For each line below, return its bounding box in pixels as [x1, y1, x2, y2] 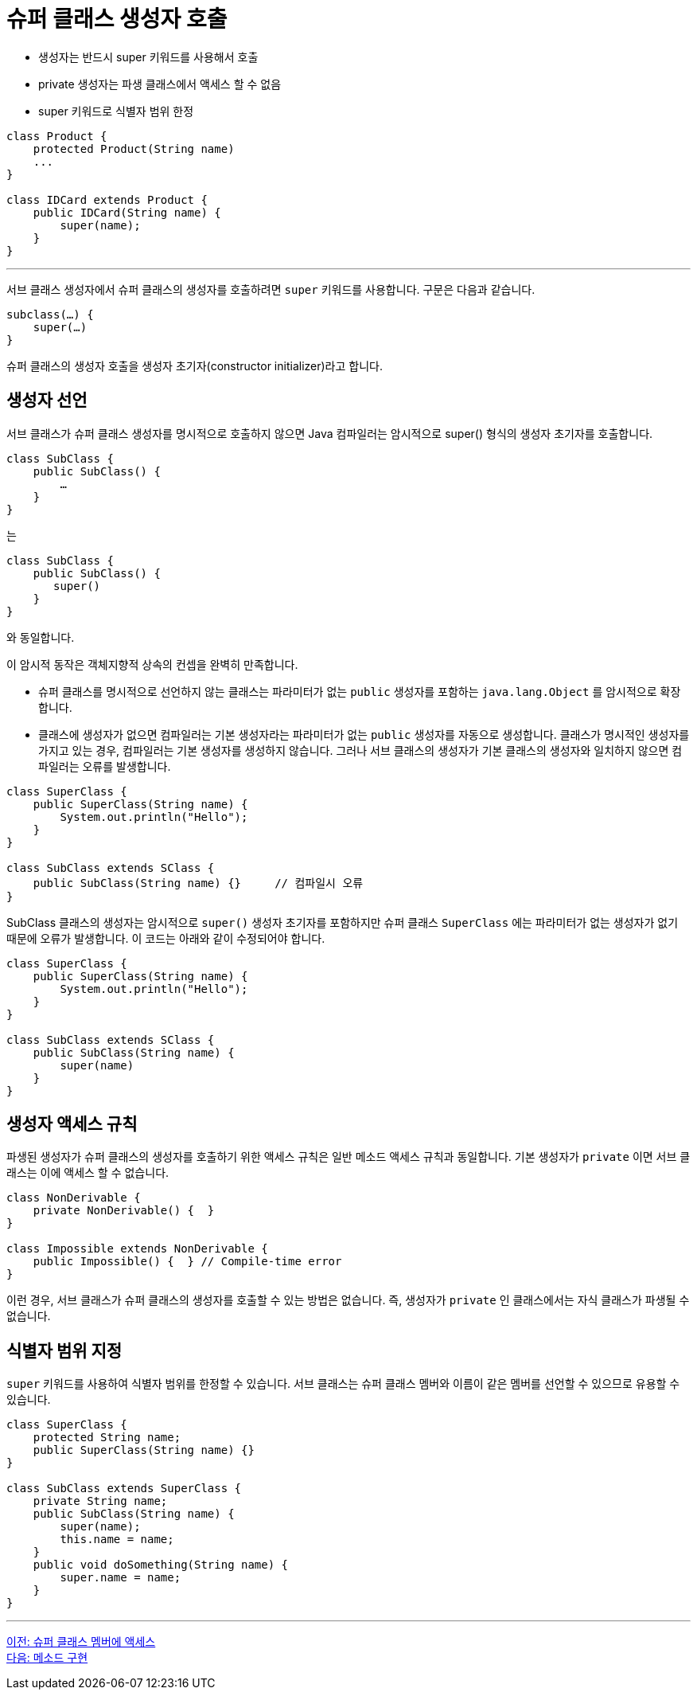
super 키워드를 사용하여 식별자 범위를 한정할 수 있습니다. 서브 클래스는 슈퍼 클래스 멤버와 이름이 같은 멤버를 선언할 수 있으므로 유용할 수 [6, 1377, 680, 1391]
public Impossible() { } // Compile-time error [33, 1255, 342, 1268]
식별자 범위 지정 [6, 1340, 123, 1361]
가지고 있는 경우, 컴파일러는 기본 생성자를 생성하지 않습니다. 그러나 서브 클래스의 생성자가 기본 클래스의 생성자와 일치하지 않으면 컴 [38, 743, 683, 757]
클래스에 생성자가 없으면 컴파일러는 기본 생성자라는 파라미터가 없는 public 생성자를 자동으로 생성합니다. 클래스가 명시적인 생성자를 [38, 727, 690, 741]
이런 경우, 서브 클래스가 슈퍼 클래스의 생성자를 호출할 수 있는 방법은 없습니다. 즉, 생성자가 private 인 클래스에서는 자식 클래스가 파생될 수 [6, 1293, 690, 1307]
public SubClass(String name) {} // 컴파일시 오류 [33, 876, 364, 889]
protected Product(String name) [33, 142, 235, 155]
